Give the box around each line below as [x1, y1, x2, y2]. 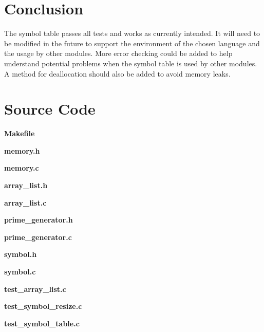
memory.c [4, 162, 39, 173]
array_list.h [4, 180, 48, 190]
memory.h [4, 145, 40, 156]
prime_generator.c [4, 231, 72, 242]
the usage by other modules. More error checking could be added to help [4, 48, 233, 59]
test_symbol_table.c [4, 318, 80, 328]
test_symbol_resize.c [4, 301, 82, 311]
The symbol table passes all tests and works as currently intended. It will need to [4, 28, 260, 39]
